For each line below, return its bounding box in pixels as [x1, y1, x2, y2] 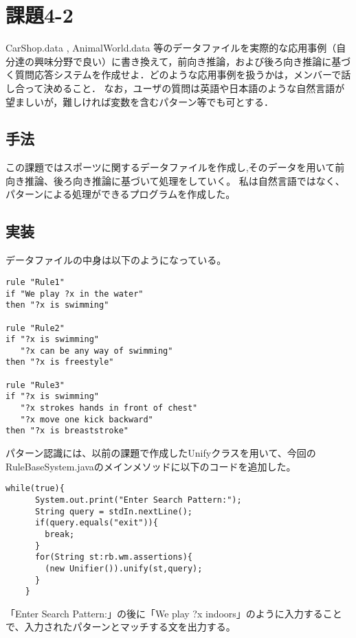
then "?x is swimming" [5, 300, 109, 310]
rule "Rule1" [5, 277, 65, 287]
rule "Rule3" [5, 380, 65, 390]
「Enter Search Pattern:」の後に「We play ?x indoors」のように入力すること [5, 606, 342, 620]
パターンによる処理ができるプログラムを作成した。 [5, 187, 236, 201]
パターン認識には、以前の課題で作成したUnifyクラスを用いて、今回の [5, 446, 316, 460]
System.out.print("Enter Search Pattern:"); [34, 494, 242, 505]
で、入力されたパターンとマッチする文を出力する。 [5, 619, 236, 634]
